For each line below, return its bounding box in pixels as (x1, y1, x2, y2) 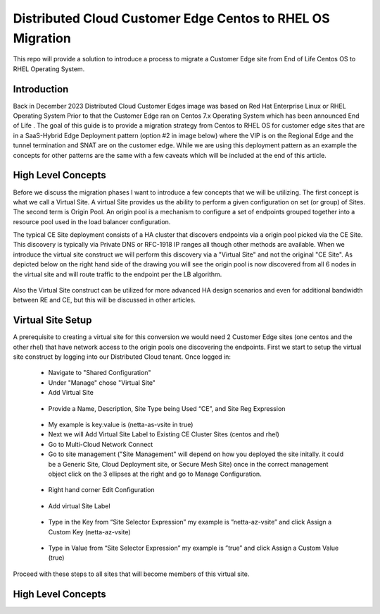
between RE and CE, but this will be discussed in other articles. (13, 296, 196, 305)
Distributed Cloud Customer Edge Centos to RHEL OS (13, 11, 330, 26)
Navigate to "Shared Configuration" (48, 369, 151, 377)
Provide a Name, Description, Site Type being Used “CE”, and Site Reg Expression (48, 404, 286, 412)
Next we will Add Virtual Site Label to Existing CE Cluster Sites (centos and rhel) (48, 430, 279, 438)
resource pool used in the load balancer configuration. (13, 217, 171, 226)
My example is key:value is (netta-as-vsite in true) (48, 420, 194, 429)
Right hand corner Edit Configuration (48, 486, 155, 494)
